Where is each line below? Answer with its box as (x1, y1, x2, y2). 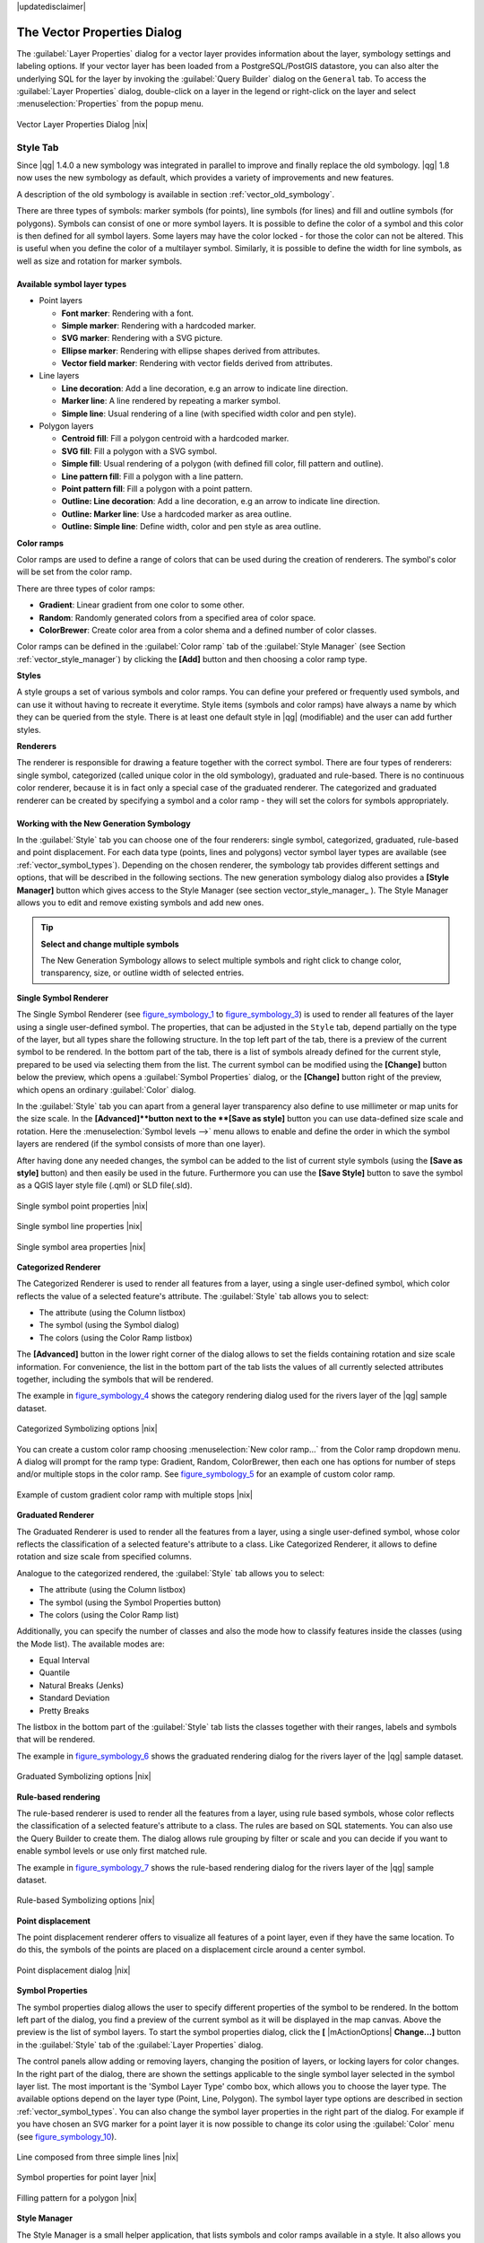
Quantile (39, 1667, 71, 1678)
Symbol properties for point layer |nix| (16, 2172, 157, 2183)
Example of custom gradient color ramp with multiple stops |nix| (16, 1489, 253, 1500)
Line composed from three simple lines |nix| (16, 2151, 179, 2162)
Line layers (39, 371, 80, 381)
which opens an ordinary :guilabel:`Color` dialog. (16, 1084, 196, 1095)
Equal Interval (39, 1655, 90, 1666)
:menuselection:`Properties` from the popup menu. (16, 99, 203, 109)
